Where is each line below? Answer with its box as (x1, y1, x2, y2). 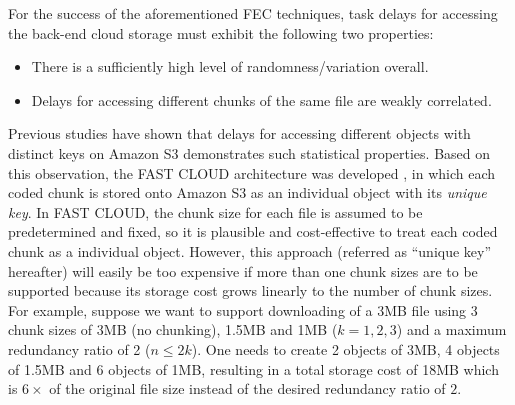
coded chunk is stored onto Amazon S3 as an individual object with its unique (8, 182, 487, 203)
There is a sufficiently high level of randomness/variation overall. (31, 56, 429, 77)
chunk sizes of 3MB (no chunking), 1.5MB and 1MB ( (8, 319, 338, 340)
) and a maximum (396, 319, 507, 340)
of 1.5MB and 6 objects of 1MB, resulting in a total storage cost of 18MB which (8, 358, 499, 379)
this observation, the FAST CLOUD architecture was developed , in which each (8, 162, 496, 183)
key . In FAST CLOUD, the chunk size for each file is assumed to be (8, 201, 423, 222)
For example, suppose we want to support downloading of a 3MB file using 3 (8, 299, 478, 320)
